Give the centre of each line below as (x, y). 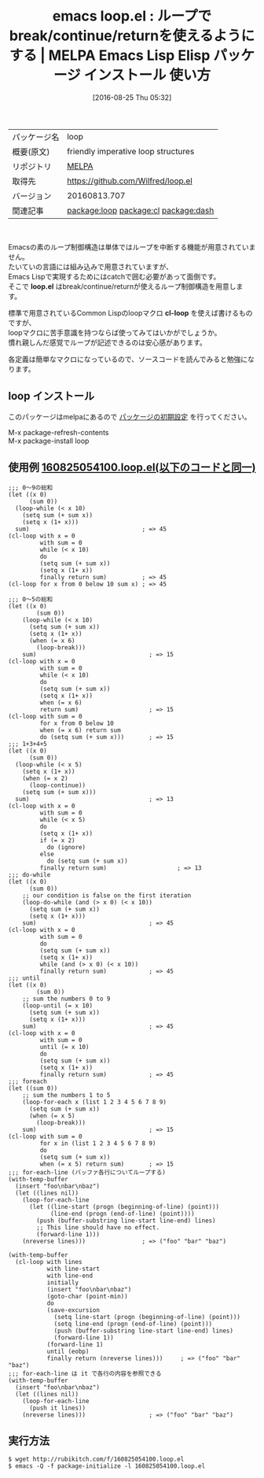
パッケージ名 (36, 137)
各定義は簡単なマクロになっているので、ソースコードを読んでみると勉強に (128, 359)
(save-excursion (73, 1310)
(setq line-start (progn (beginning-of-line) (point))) (147, 1317)
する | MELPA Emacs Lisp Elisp (110, 55)
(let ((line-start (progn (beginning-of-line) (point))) (124, 1206)
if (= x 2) (58, 840)
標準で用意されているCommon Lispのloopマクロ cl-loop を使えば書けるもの (130, 312)
